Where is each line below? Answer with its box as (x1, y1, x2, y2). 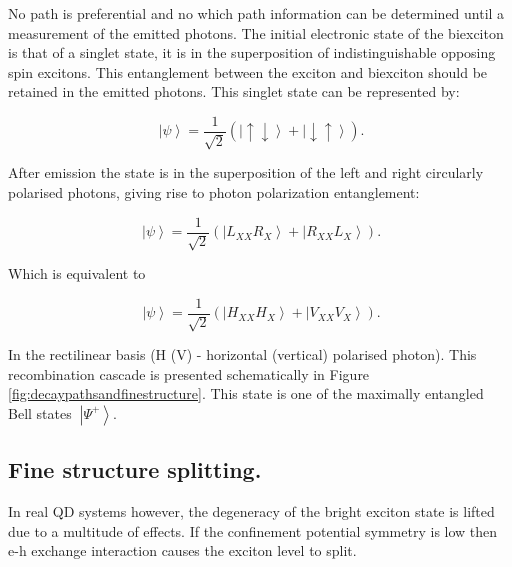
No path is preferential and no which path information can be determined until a (8, 3, 505, 23)
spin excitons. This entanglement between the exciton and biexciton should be (8, 61, 488, 82)
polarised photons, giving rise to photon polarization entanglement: (8, 182, 420, 203)
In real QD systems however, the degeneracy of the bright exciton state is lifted (8, 501, 495, 522)
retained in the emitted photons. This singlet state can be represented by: (8, 81, 460, 102)
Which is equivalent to (8, 263, 146, 284)
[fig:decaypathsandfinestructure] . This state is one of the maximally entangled (8, 383, 484, 404)
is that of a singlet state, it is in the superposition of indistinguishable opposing (8, 42, 496, 63)
